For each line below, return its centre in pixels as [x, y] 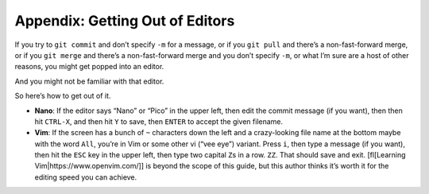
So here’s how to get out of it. [63, 96]
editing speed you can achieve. [86, 177]
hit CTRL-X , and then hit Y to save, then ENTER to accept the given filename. [159, 121]
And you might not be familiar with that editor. [89, 81]
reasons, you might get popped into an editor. [89, 67]
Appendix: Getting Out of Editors [125, 21]
